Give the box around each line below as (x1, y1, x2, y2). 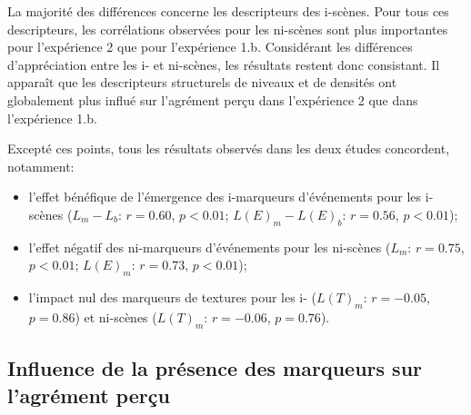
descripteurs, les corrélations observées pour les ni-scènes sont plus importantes (7, 19, 448, 38)
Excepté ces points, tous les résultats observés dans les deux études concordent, (7, 139, 450, 158)
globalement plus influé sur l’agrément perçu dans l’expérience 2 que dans (7, 90, 418, 109)
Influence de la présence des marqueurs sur (7, 354, 423, 382)
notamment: (7, 156, 75, 175)
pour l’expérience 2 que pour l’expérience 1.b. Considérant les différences (7, 37, 413, 56)
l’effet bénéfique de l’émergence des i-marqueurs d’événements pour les (28, 187, 422, 206)
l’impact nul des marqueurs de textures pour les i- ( (28, 288, 317, 307)
